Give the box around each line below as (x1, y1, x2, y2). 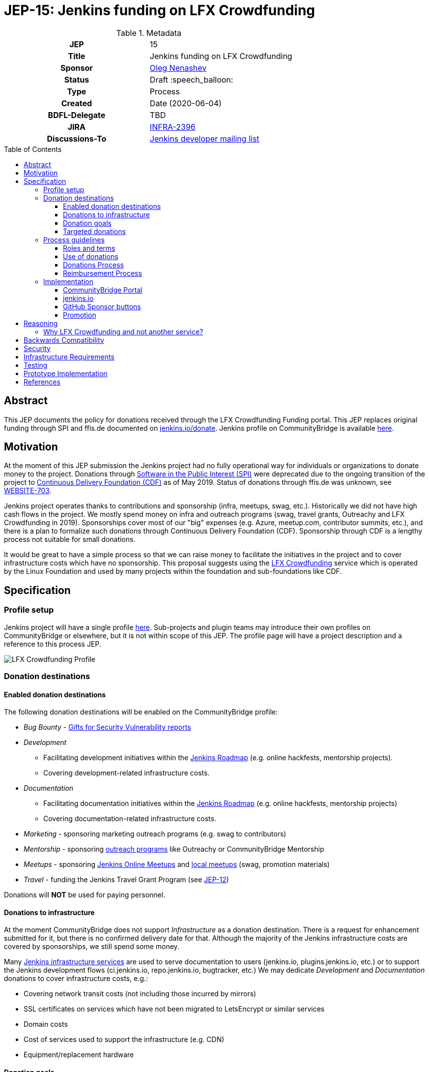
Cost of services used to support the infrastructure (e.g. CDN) (24, 1035, 225, 1044)
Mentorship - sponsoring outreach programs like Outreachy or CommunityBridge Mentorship (24, 845, 324, 854)
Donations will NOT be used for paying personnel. (4, 891, 166, 899)
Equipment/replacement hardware (24, 1050, 134, 1059)
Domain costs (24, 1020, 68, 1029)
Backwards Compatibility (24, 335, 104, 344)
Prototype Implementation (24, 369, 108, 378)
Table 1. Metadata (116, 28, 182, 38)
